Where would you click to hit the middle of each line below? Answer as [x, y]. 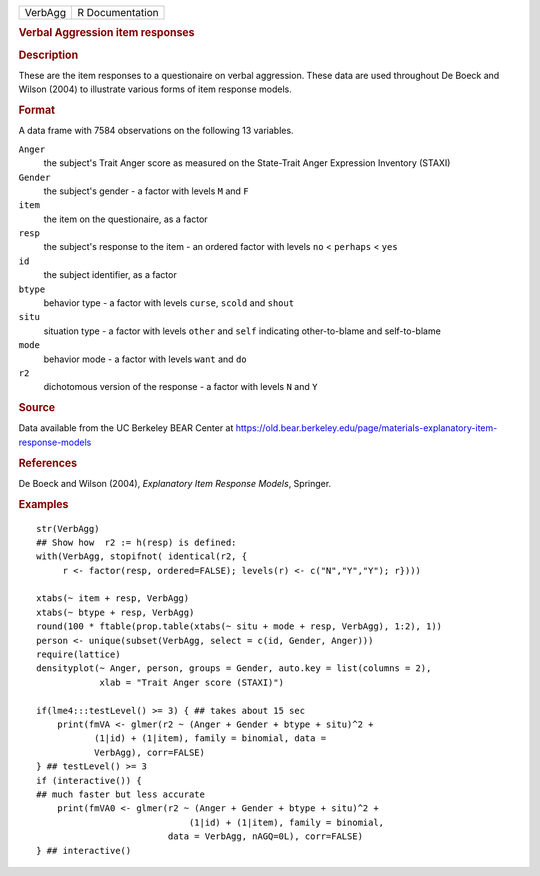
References [48, 463]
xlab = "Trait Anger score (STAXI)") [192, 682]
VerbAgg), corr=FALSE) [149, 752]
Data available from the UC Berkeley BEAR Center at [126, 428]
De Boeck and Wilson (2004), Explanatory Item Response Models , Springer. [175, 483]
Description [48, 55]
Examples [43, 504]
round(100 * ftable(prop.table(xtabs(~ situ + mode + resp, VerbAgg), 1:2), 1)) [239, 626]
